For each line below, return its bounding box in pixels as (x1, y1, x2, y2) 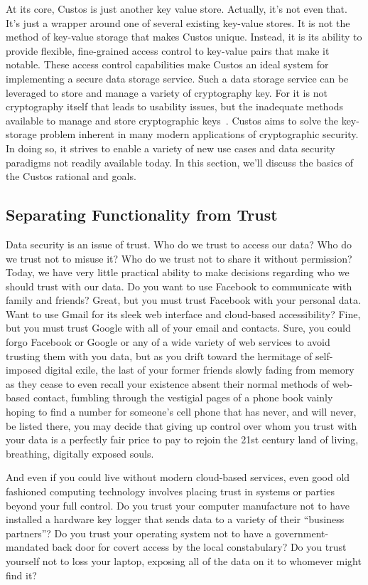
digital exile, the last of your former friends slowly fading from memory (44, 362, 355, 377)
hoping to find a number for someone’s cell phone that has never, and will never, (6, 404, 357, 419)
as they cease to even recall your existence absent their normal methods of (6, 376, 330, 391)
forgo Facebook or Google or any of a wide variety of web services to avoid (6, 334, 330, 349)
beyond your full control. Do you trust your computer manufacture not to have (6, 497, 350, 512)
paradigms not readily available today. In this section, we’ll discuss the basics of (6, 154, 354, 169)
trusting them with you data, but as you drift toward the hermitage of (6, 348, 313, 363)
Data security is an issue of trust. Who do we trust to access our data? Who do (6, 236, 352, 251)
